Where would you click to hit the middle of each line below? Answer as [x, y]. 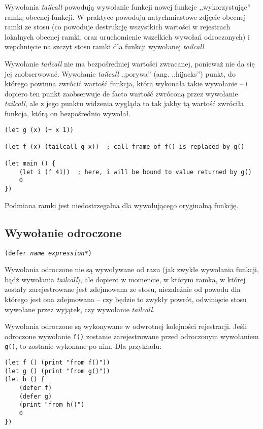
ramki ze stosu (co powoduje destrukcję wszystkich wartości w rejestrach [118, 27]
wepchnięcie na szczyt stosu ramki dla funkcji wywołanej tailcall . [105, 46]
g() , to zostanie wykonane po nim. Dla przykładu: [83, 346]
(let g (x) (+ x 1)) [39, 130]
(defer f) [36, 388]
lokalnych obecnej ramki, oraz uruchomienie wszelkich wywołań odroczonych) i [127, 36]
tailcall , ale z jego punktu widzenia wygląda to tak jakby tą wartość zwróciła [124, 103]
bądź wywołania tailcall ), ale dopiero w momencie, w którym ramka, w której [125, 279]
